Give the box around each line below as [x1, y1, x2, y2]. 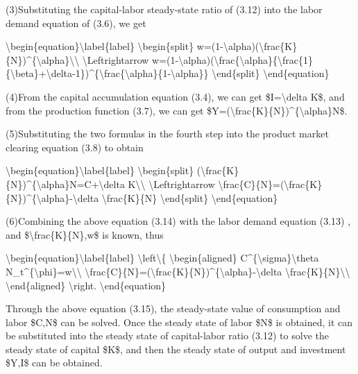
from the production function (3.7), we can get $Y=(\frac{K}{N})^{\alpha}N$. [6, 103, 348, 117]
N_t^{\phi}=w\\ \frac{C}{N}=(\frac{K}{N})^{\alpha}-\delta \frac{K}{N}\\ [6, 264, 350, 278]
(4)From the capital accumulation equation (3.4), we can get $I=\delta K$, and [6, 89, 345, 103]
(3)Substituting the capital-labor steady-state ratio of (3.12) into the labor [6, 2, 323, 16]
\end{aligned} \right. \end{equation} [6, 278, 167, 292]
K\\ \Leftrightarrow [128, 176, 215, 191]
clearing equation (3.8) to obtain [6, 139, 144, 154]
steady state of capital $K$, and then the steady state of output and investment [6, 341, 346, 356]
